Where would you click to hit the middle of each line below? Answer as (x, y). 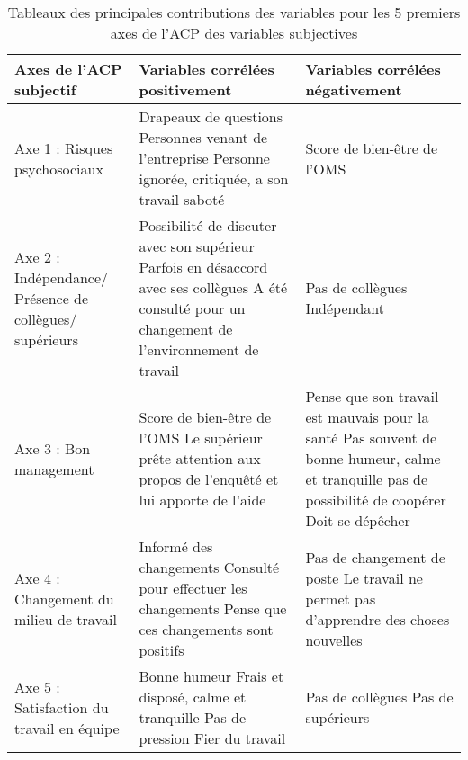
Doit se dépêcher (358, 520)
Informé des (176, 546)
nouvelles (334, 639)
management (54, 469)
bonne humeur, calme (373, 458)
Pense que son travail (372, 396)
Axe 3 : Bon (53, 448)
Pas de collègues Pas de (379, 697)
